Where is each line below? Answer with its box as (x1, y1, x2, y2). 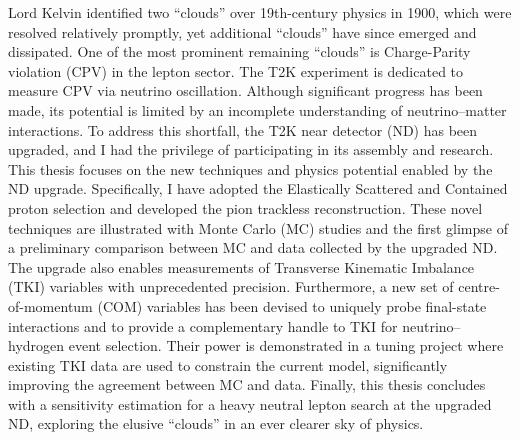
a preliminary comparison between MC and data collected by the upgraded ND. (8, 237, 498, 258)
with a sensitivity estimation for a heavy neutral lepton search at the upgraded (8, 393, 492, 414)
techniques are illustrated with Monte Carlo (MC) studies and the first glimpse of (8, 217, 508, 238)
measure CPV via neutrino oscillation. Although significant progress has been (8, 80, 483, 101)
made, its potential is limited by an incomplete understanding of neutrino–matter (8, 99, 507, 120)
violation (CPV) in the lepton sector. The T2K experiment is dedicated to (8, 60, 464, 81)
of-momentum (8, 295, 93, 316)
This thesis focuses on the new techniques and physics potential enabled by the (8, 158, 493, 179)
